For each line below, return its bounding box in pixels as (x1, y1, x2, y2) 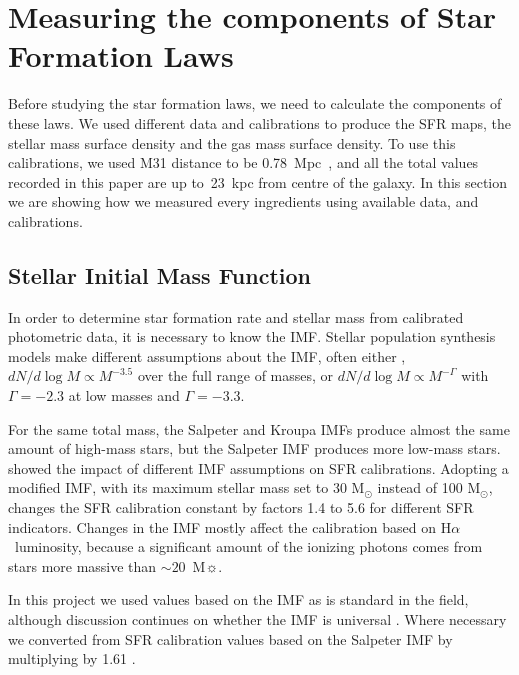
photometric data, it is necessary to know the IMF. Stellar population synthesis (8, 326, 496, 347)
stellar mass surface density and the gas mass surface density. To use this (8, 132, 456, 153)
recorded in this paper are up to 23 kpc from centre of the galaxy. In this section (8, 171, 508, 192)
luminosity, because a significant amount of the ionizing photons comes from (14, 536, 483, 557)
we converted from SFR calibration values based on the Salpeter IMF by (8, 628, 453, 649)
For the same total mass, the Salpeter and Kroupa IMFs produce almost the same (8, 418, 510, 439)
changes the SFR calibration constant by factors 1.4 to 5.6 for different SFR (8, 497, 474, 518)
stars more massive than (8, 555, 157, 576)
